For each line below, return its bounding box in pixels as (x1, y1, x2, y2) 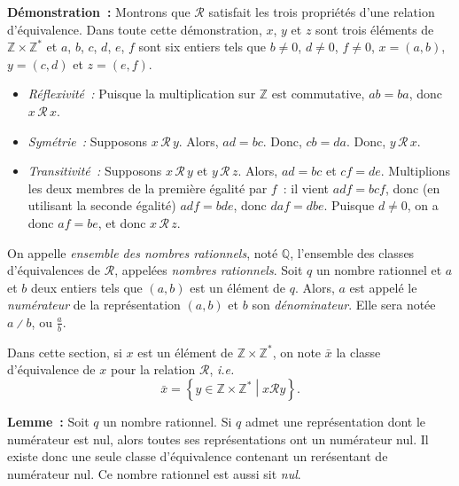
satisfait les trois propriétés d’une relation (208, 3, 435, 20)
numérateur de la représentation (7, 295, 181, 314)
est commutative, (271, 84, 365, 103)
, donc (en (385, 178, 440, 197)
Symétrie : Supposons (27, 131, 148, 150)
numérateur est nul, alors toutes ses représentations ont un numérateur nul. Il (7, 429, 429, 448)
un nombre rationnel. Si (103, 412, 232, 431)
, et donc (97, 213, 146, 231)
